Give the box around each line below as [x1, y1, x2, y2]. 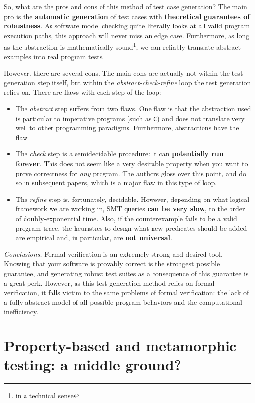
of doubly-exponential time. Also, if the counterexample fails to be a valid [15, 213, 237, 223]
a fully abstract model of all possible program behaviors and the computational [4, 297, 242, 307]
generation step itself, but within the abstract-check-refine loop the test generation [4, 77, 251, 87]
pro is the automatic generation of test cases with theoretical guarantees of [4, 11, 250, 21]
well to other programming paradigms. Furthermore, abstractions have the [15, 123, 239, 133]
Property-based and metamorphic [4, 335, 237, 355]
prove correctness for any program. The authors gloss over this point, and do [15, 168, 247, 178]
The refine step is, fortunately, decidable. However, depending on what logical [15, 194, 250, 204]
